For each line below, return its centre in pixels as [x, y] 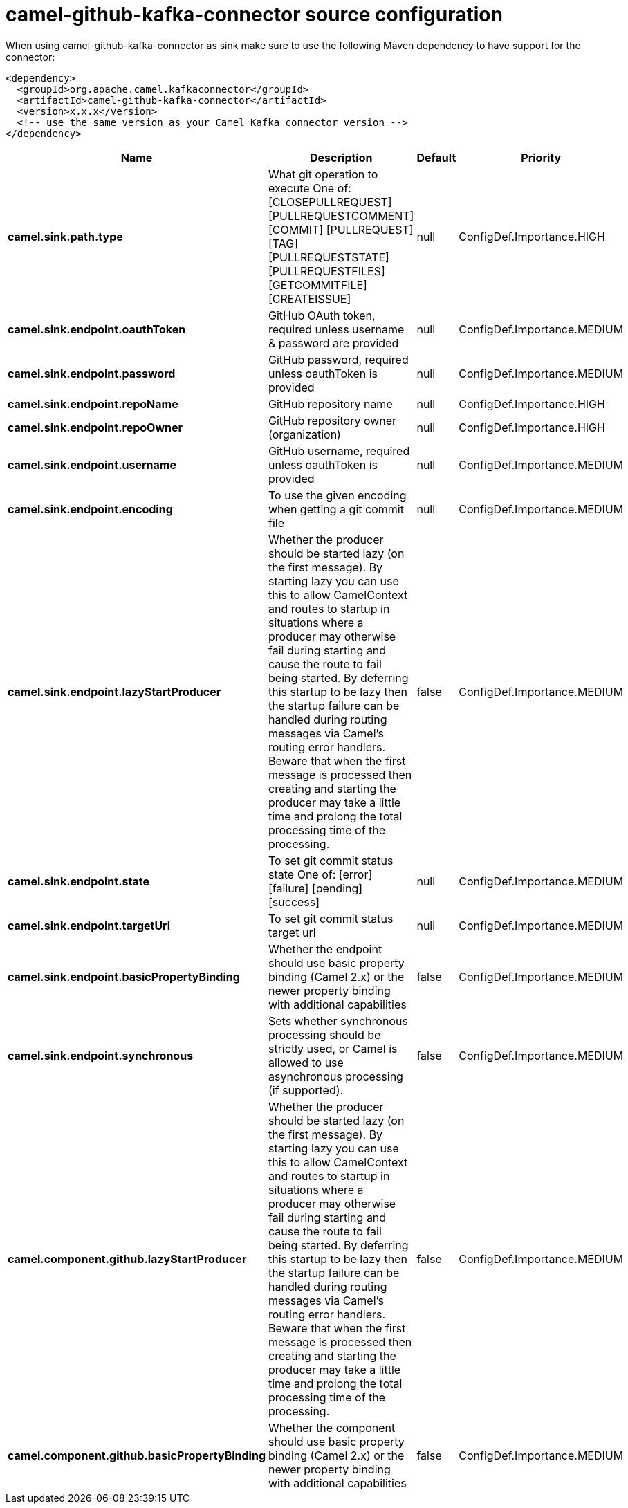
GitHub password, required [339, 359]
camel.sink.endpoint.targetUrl [89, 925]
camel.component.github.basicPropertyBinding [137, 1455]
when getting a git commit [336, 509]
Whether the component [332, 1427]
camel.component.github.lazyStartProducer [127, 1259]
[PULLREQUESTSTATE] [329, 257]
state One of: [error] [321, 874]
